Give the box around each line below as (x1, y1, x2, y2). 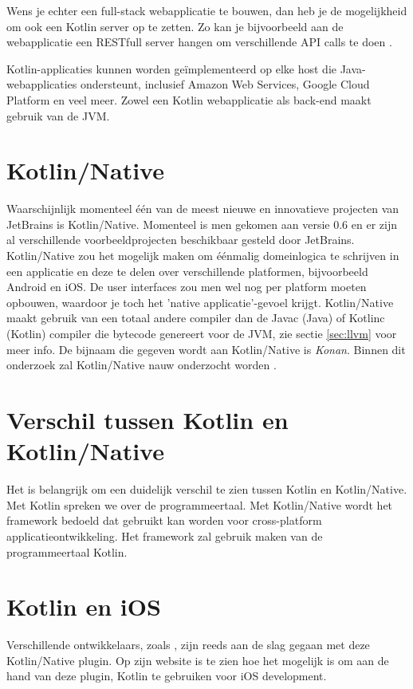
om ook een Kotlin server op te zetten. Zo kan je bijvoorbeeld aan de (6, 18, 344, 34)
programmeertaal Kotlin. (6, 543, 128, 560)
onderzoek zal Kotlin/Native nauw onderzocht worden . (6, 356, 277, 373)
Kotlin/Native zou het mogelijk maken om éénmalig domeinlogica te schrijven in (6, 247, 399, 264)
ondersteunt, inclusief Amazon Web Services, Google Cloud (81, 76, 370, 93)
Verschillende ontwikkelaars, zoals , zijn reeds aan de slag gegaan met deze (6, 636, 370, 653)
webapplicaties (6, 76, 77, 93)
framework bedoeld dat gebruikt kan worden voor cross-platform (6, 512, 322, 529)
